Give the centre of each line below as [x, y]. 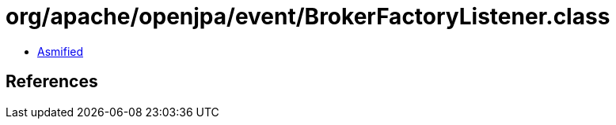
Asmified [61, 51]
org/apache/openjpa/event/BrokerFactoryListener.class [308, 17]
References [52, 82]
